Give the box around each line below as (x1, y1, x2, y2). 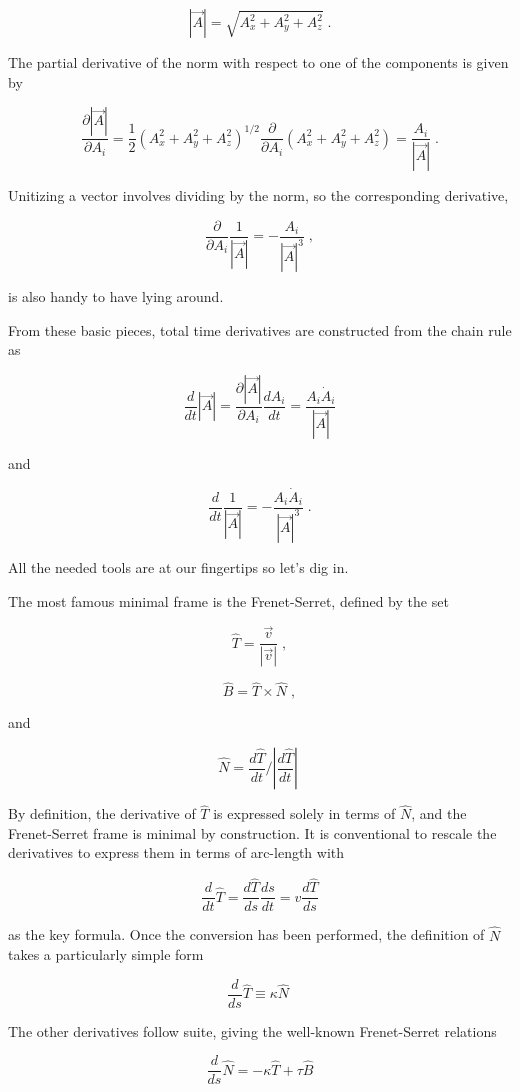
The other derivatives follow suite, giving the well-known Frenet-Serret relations (8, 1020, 497, 1041)
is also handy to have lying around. (8, 286, 224, 307)
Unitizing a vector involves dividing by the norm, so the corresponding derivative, (8, 185, 509, 206)
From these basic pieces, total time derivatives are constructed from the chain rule (8, 319, 512, 340)
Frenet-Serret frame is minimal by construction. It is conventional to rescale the (8, 822, 497, 843)
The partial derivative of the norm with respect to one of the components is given (8, 52, 509, 72)
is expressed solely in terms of (213, 803, 396, 824)
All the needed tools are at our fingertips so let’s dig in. (8, 556, 349, 577)
